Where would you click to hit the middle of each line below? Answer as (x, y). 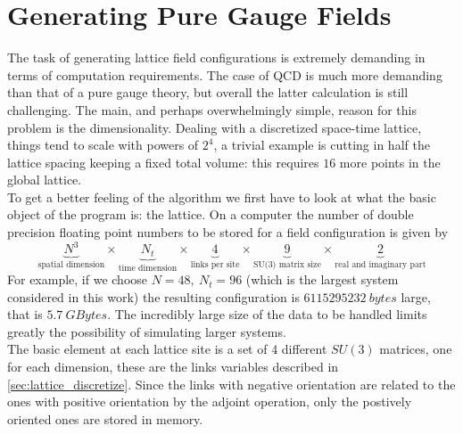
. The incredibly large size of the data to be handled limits (267, 314)
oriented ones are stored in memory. (105, 418)
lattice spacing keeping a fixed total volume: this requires (163, 162)
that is (25, 314)
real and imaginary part (380, 265)
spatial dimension (71, 265)
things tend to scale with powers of (103, 145)
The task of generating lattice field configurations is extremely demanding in (216, 57)
